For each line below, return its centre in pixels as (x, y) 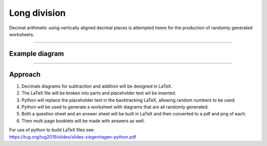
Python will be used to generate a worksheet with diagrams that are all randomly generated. (115, 107)
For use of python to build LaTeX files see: (52, 130)
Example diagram (37, 54)
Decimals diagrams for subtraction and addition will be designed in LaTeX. (97, 86)
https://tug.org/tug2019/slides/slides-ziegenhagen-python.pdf (73, 137)
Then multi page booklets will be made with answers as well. (83, 121)
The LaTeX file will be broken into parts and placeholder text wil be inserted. (99, 93)
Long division (38, 13)
